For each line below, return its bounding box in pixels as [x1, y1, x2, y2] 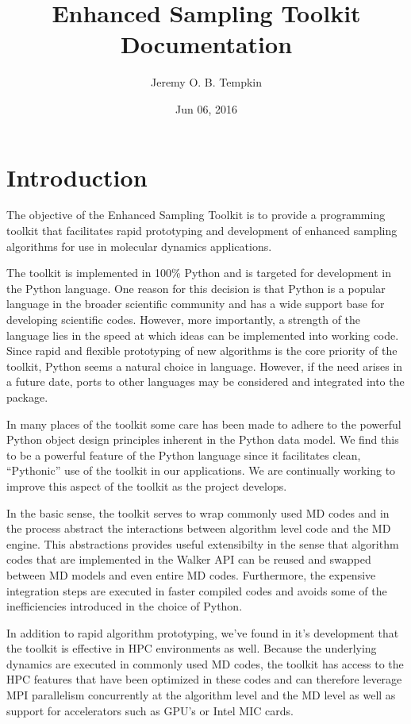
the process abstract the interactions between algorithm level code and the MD [6, 520, 391, 537]
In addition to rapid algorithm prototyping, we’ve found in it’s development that [6, 624, 399, 641]
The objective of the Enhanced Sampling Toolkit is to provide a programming [6, 206, 386, 223]
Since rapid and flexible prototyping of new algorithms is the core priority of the [6, 342, 398, 359]
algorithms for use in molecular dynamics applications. [6, 237, 272, 254]
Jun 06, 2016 [175, 100, 237, 117]
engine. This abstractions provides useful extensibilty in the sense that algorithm [6, 535, 399, 552]
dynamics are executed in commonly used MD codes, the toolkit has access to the [6, 655, 404, 672]
